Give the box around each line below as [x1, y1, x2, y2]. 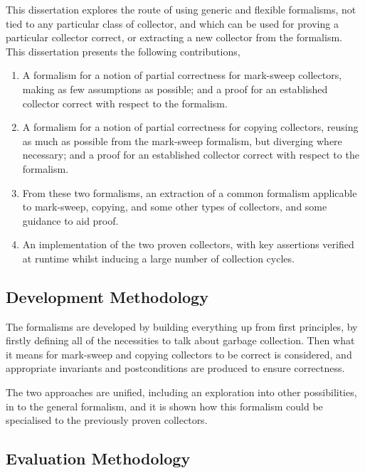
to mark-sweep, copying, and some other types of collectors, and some [22, 199, 327, 214]
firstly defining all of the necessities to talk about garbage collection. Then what [6, 333, 355, 348]
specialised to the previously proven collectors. [6, 413, 208, 427]
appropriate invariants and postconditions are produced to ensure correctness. [6, 361, 345, 376]
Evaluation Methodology [6, 447, 191, 469]
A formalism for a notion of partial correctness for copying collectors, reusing [22, 119, 359, 134]
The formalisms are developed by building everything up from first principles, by [6, 319, 358, 334]
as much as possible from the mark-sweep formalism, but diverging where [22, 133, 342, 148]
